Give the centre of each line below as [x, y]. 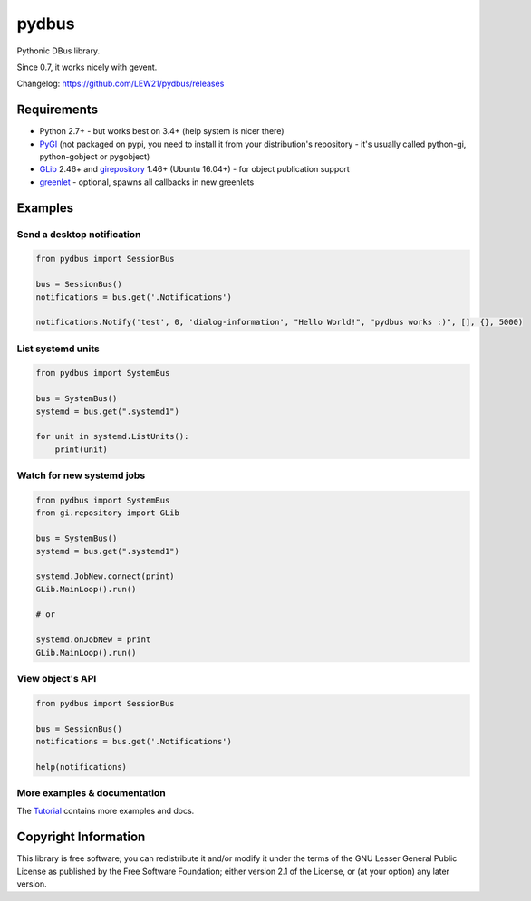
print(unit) [82, 449]
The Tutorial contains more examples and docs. [106, 811]
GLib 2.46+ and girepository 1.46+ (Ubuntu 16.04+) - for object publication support [195, 169]
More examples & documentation [92, 793]
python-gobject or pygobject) [95, 157]
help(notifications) [81, 767]
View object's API [57, 678]
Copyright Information [81, 837]
